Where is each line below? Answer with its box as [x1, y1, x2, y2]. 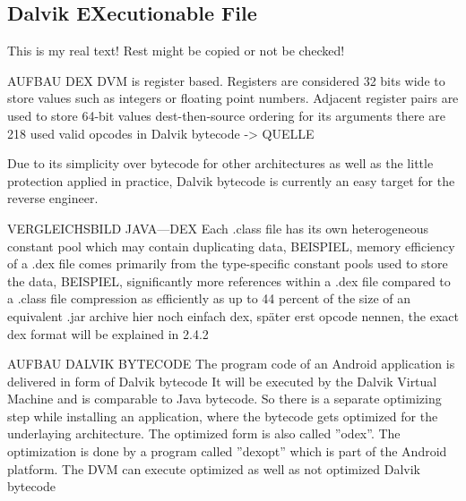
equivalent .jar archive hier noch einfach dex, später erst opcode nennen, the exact [7, 306, 459, 325]
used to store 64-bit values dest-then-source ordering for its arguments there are [7, 106, 445, 124]
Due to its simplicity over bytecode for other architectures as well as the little [7, 154, 434, 173]
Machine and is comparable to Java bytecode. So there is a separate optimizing [7, 389, 442, 408]
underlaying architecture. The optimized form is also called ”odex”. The [7, 424, 401, 443]
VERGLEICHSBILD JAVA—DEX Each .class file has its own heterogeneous [7, 218, 429, 237]
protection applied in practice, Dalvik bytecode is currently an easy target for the [7, 171, 455, 190]
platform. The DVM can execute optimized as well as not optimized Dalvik [7, 459, 420, 478]
